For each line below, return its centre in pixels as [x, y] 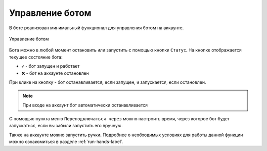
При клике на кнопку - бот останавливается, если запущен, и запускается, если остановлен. [108, 82]
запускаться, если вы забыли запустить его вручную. [66, 126]
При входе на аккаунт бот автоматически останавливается [85, 105]
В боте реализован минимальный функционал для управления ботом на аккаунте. [96, 28]
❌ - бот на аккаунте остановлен [55, 73]
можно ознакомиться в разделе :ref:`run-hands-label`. [66, 142]
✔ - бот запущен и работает [50, 66]
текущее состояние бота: [36, 57]
